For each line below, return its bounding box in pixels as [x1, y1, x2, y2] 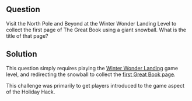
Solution [6, 49, 37, 59]
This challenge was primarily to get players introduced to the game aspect [6, 82, 185, 89]
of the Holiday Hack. [6, 88, 55, 95]
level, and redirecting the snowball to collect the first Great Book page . [6, 71, 176, 78]
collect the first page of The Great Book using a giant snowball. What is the [6, 26, 187, 33]
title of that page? [6, 32, 48, 39]
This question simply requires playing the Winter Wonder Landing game [6, 64, 179, 71]
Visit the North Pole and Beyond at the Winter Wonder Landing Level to [6, 20, 177, 27]
